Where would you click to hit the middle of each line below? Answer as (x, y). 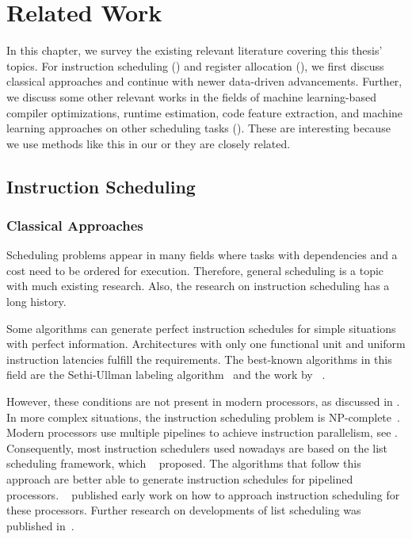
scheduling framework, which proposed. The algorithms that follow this (184, 463)
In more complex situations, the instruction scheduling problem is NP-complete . (203, 417)
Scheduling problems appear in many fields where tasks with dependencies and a (202, 255)
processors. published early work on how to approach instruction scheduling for (203, 494)
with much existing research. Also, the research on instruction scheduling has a (198, 286)
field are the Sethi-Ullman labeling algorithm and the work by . (166, 375)
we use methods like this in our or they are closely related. (149, 143)
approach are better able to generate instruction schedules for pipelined (180, 479)
